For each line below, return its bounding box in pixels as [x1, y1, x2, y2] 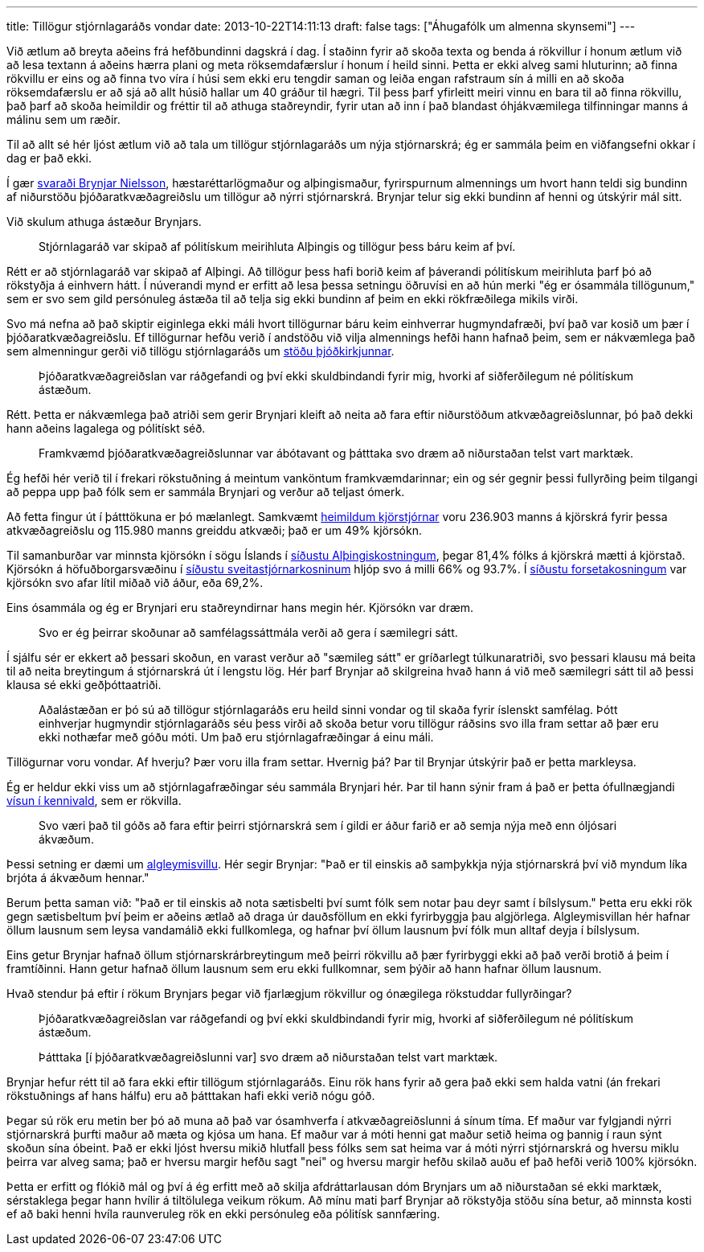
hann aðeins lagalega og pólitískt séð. [6, 421, 206, 435]
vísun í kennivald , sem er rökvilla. [6, 794, 182, 807]
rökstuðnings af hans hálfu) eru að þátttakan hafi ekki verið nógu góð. [6, 1089, 375, 1102]
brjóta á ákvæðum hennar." [6, 871, 149, 885]
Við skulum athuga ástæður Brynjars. [6, 215, 202, 228]
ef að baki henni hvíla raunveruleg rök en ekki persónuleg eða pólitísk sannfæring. [6, 1207, 440, 1221]
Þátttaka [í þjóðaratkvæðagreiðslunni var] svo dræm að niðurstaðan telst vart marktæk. [39, 1050, 498, 1064]
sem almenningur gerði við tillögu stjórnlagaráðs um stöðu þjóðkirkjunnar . [6, 344, 395, 358]
